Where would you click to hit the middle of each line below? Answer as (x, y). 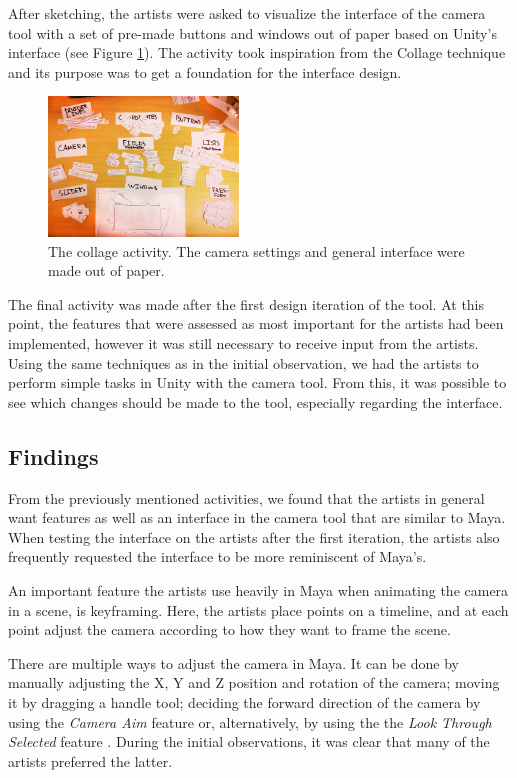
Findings (53, 455)
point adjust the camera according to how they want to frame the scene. (229, 629)
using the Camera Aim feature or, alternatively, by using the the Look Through (250, 721)
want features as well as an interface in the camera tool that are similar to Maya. (257, 517)
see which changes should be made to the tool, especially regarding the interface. (255, 401)
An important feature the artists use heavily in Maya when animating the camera (258, 589)
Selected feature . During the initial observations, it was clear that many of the (249, 741)
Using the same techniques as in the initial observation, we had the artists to (243, 362)
